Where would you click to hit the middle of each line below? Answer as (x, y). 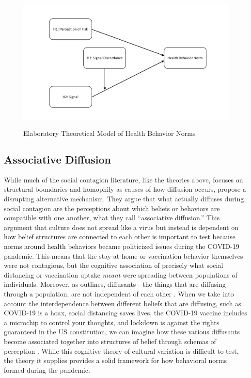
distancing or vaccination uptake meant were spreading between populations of (121, 274)
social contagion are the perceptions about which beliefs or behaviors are (112, 208)
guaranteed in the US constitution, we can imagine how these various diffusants (122, 332)
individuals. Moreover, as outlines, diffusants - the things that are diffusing (115, 284)
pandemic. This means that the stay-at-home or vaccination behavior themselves (124, 255)
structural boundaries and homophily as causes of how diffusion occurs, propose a (125, 189)
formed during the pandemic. (47, 370)
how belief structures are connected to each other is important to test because (120, 237)
